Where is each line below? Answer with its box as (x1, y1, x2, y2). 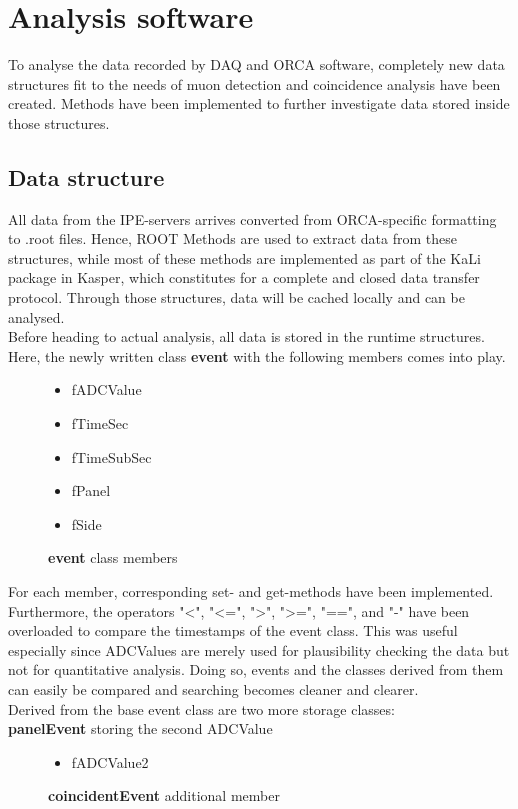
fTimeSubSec (71, 446, 152, 467)
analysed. (8, 306, 65, 327)
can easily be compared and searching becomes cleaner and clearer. (8, 678, 419, 699)
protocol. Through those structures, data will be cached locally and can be (8, 287, 465, 308)
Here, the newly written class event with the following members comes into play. (8, 345, 506, 366)
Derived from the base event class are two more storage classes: (8, 698, 395, 719)
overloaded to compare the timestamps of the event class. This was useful (8, 620, 458, 641)
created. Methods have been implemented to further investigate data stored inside (8, 93, 510, 114)
